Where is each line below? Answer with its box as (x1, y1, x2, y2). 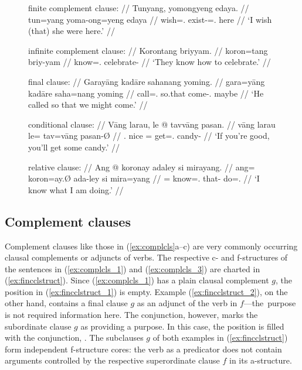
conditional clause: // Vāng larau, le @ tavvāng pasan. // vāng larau (28, 118, 276, 130)
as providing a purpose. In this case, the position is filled (80, 320, 284, 332)
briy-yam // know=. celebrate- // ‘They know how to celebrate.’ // (28, 56, 271, 68)
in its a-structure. (229, 354, 292, 366)
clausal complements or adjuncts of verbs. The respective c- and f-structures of (5, 251, 288, 263)
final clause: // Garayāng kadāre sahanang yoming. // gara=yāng (28, 75, 265, 87)
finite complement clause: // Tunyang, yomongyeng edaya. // (28, 2, 249, 13)
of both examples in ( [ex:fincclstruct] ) (152, 331, 288, 344)
